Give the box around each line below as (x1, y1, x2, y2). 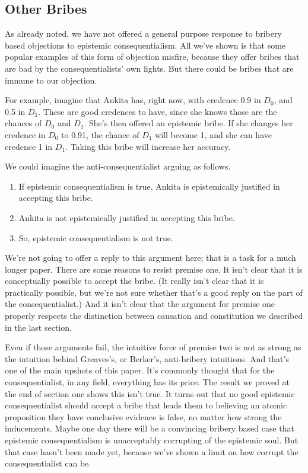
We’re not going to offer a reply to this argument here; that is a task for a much (5, 251, 296, 264)
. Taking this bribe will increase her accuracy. (65, 140, 231, 152)
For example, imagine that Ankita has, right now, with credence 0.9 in (5, 94, 261, 106)
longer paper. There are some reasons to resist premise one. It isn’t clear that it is (5, 263, 303, 275)
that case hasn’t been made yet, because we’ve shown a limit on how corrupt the (5, 445, 299, 458)
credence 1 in (5, 140, 53, 152)
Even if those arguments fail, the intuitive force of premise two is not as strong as (5, 341, 301, 353)
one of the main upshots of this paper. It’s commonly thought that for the (5, 364, 275, 376)
